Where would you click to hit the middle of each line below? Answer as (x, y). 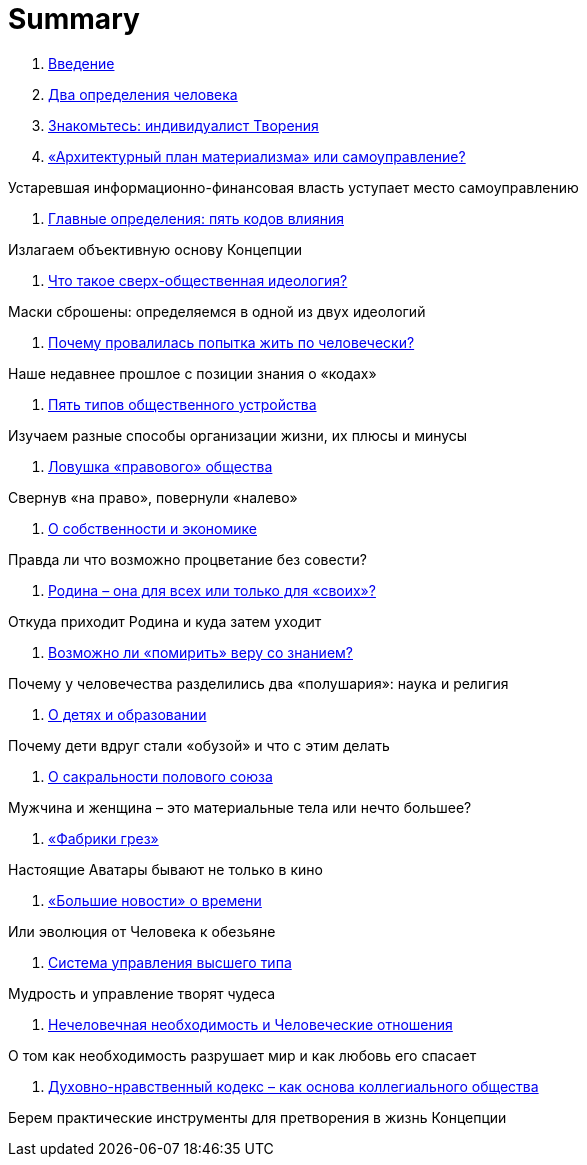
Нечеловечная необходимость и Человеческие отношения (250, 1024)
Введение (81, 63)
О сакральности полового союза (160, 776)
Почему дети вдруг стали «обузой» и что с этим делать (199, 745)
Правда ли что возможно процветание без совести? (187, 559)
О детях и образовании (127, 714)
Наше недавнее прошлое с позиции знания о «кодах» (192, 373)
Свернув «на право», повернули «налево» (153, 497)
